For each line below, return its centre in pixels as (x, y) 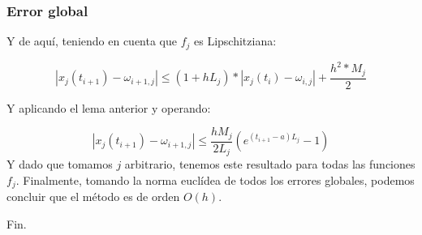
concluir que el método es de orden (93, 197)
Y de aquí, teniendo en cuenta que (92, 41)
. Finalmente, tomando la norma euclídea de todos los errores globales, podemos (215, 179)
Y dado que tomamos (60, 164)
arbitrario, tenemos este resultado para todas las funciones (270, 164)
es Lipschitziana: (235, 41)
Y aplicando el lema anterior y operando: (109, 107)
